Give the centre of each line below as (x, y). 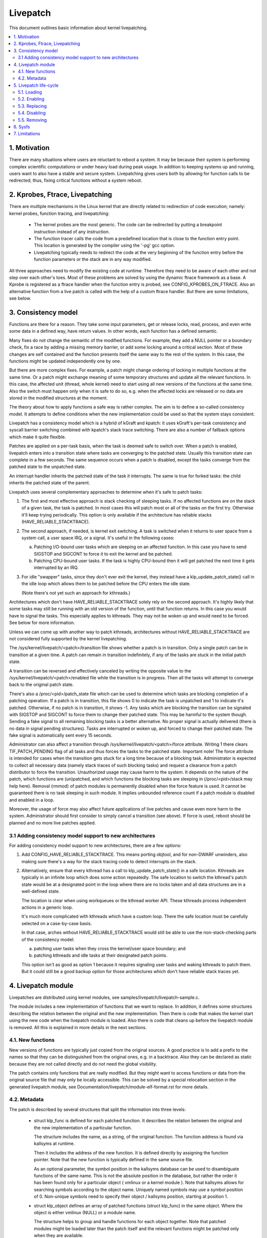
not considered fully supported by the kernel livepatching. (68, 639)
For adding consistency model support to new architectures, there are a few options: (95, 845)
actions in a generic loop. (47, 907)
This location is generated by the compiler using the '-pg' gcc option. (104, 246)
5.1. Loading (30, 92)
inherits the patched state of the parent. (50, 483)
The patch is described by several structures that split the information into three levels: (97, 1109)
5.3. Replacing (32, 106)
